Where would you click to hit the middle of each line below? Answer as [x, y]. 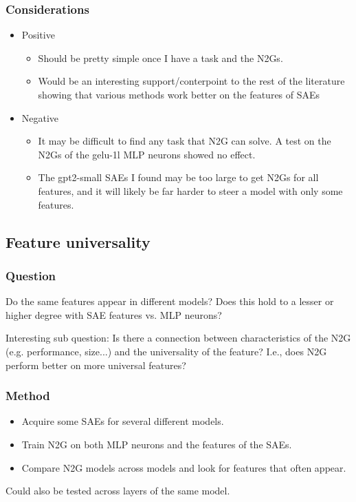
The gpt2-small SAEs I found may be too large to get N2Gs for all [178, 177]
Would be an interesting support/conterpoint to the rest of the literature [191, 81]
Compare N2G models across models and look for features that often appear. [184, 467]
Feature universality [78, 241]
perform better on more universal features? [96, 365]
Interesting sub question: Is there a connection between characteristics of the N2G [178, 338]
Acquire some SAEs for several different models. [123, 421]
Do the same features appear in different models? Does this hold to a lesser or [170, 301]
